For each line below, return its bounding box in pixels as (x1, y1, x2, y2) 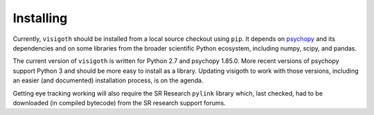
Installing (12, 10, 68, 26)
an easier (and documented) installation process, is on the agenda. (12, 76, 204, 85)
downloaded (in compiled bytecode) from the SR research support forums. (12, 98, 226, 107)
